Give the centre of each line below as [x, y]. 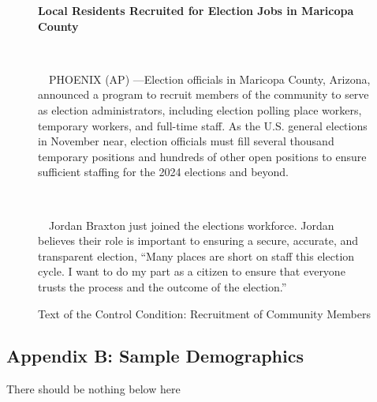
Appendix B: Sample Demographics [155, 356]
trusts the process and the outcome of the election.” [162, 286]
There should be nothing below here [93, 389]
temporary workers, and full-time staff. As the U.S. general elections [203, 125]
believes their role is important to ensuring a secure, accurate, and [198, 240]
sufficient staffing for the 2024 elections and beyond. [163, 172]
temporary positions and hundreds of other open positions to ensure [202, 156]
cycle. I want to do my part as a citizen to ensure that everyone [192, 271]
